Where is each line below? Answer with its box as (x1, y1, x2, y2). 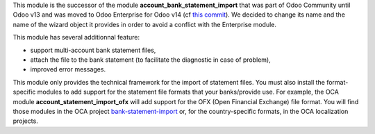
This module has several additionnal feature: (12, 33, 140, 42)
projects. (12, 117, 38, 125)
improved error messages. (30, 65, 106, 74)
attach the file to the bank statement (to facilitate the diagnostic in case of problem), (30, 56, 271, 64)
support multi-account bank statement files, (30, 46, 156, 54)
